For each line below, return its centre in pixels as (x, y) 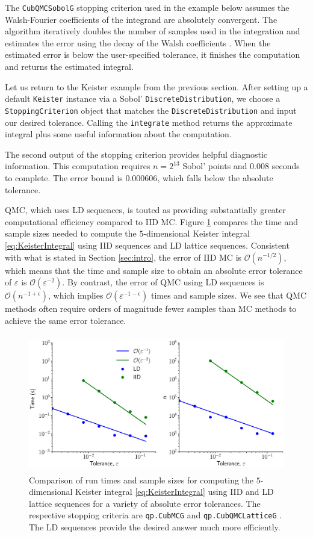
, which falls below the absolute (215, 177)
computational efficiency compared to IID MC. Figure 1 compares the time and (152, 221)
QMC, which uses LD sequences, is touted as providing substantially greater (145, 210)
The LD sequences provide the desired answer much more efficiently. (155, 527)
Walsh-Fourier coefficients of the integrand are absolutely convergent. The (141, 19)
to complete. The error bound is (64, 177)
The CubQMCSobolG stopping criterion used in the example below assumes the (147, 7)
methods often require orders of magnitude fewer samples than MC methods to (151, 309)
